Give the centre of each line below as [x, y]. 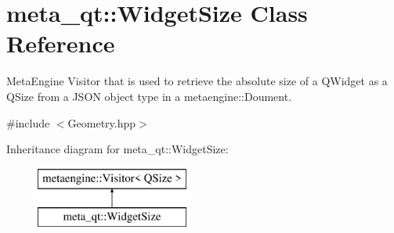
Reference [61, 43]
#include [28, 122]
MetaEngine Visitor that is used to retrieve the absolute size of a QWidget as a [197, 81]
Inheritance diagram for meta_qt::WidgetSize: [117, 149]
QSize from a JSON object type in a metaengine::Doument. [149, 96]
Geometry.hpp [102, 122]
